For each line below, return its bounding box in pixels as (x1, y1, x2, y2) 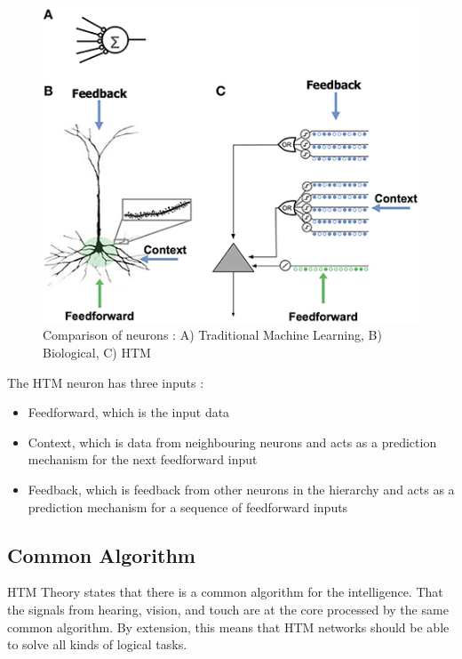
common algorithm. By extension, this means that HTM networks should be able (7, 617, 450, 636)
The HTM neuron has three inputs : (7, 373, 204, 391)
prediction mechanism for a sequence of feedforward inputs (28, 497, 348, 516)
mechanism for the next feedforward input (28, 450, 258, 469)
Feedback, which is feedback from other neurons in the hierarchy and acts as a (28, 480, 455, 499)
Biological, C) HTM (43, 343, 151, 362)
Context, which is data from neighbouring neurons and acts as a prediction (28, 432, 437, 451)
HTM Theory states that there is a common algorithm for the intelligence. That (7, 583, 443, 601)
